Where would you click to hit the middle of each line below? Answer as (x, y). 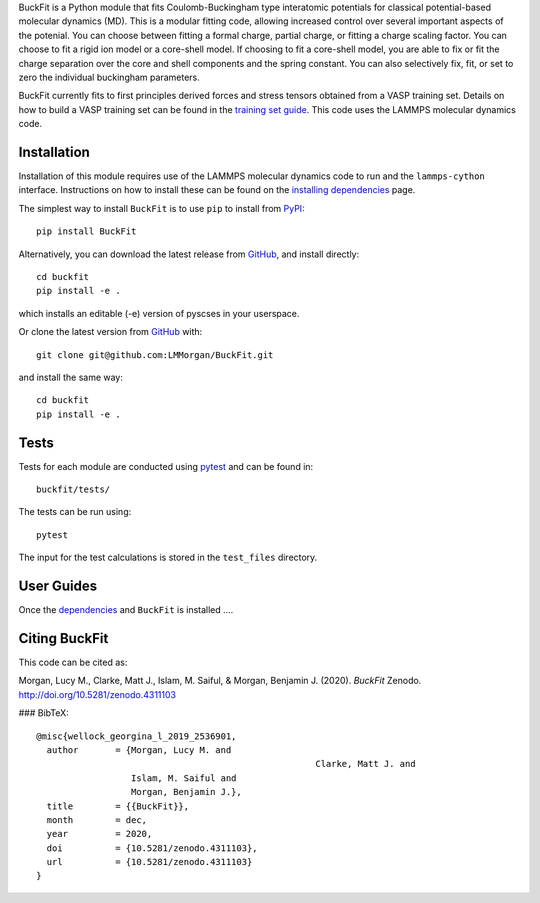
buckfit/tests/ (73, 489)
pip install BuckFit (86, 231)
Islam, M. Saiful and (183, 778)
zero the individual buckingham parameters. (109, 77)
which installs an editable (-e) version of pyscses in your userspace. (159, 313)
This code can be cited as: (73, 662)
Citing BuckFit (63, 638)
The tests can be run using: (75, 512)
